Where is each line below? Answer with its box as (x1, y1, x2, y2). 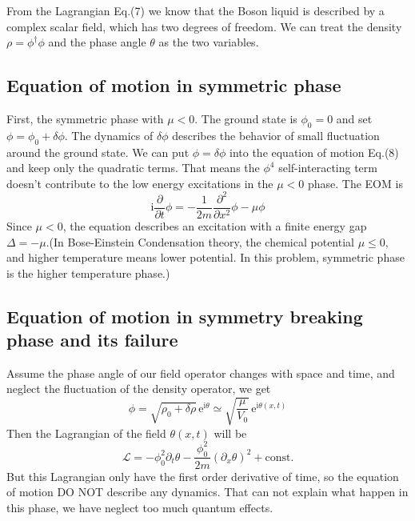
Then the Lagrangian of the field (6, 424, 166, 441)
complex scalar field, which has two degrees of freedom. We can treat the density (6, 18, 402, 34)
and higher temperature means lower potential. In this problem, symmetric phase (6, 249, 405, 266)
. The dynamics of (64, 126, 154, 143)
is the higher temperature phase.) (6, 264, 170, 281)
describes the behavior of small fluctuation (172, 126, 380, 143)
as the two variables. (158, 34, 259, 50)
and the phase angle (48, 34, 146, 50)
